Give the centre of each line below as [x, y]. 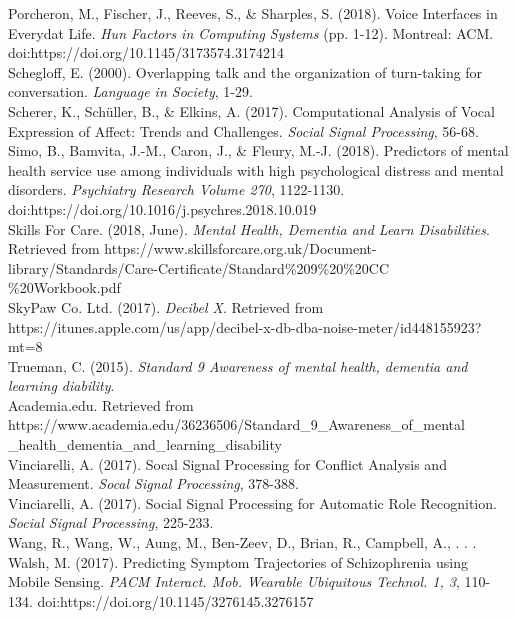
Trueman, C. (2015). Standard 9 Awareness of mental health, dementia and [238, 365]
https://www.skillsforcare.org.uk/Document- [240, 248]
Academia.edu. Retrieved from [101, 404]
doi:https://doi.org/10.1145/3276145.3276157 [175, 600]
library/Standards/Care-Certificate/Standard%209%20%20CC [199, 267]
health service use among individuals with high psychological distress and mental [256, 169]
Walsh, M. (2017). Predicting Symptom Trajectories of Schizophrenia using [238, 561]
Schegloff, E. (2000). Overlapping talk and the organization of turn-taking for [245, 71]
